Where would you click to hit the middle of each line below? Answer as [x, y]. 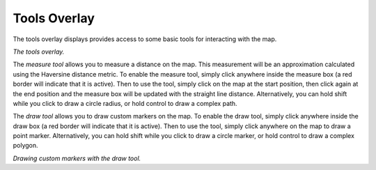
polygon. [25, 146]
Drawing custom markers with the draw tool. [77, 158]
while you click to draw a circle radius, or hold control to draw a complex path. [125, 103]
